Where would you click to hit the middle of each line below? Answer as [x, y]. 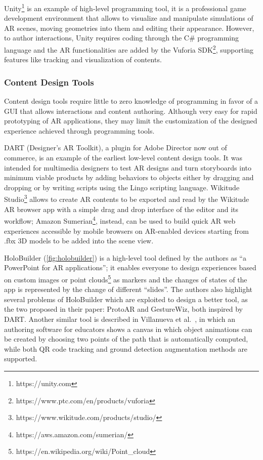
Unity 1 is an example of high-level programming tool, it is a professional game [125, 7]
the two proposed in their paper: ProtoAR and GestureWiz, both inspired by [123, 309]
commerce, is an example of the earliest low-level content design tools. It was [123, 158]
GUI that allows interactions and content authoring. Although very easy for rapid [131, 111]
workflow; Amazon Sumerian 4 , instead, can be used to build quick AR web [120, 220]
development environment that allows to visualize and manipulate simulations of [129, 18]
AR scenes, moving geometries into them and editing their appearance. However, [129, 28]
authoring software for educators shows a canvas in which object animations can [128, 329]
